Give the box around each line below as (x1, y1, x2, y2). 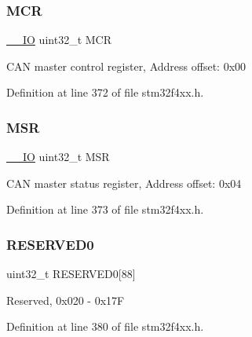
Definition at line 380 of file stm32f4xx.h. (6, 318, 204, 335)
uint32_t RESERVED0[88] (6, 266, 136, 282)
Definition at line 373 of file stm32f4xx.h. (6, 201, 204, 218)
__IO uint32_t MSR (6, 148, 110, 165)
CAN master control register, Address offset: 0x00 (6, 57, 247, 74)
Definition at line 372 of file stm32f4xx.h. (6, 84, 204, 101)
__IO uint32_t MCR (6, 31, 111, 48)
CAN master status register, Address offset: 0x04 (6, 174, 242, 191)
